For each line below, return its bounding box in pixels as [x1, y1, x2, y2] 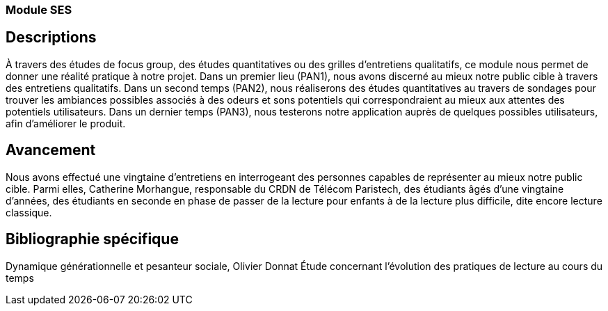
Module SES [6, 3, 72, 17]
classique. [6, 206, 52, 218]
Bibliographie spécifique [6, 230, 179, 248]
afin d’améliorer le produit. [6, 117, 126, 129]
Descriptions [6, 29, 97, 47]
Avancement [6, 141, 96, 159]
